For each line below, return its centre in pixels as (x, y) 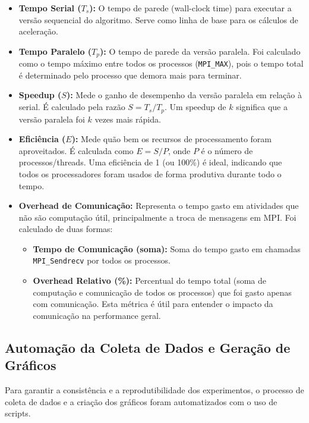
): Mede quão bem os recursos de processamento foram (172, 139)
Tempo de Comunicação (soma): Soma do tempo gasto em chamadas (167, 248)
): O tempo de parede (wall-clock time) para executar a (190, 8)
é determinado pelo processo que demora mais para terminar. (130, 75)
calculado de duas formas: (66, 229)
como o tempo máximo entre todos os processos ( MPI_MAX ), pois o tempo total (161, 63)
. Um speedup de (196, 107)
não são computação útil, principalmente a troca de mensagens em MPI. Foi (157, 217)
